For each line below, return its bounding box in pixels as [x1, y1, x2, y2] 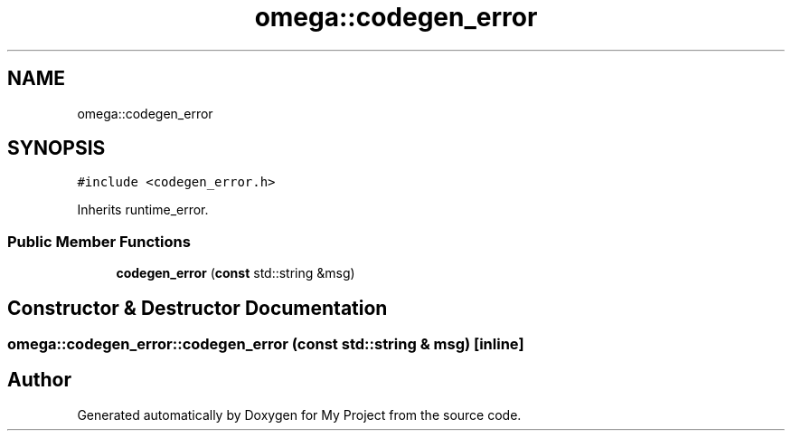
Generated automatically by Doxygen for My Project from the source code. [77, 406, 522, 423]
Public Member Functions [7, 232, 191, 251]
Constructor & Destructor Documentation [7, 296, 388, 319]
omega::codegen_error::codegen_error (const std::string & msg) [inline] [7, 335, 524, 354]
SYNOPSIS [7, 137, 106, 160]
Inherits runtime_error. [77, 202, 209, 218]
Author [7, 368, 71, 392]
